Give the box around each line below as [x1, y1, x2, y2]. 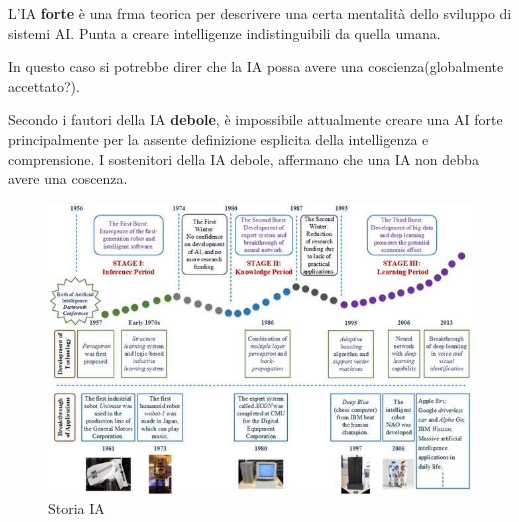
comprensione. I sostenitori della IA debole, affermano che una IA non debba [8, 148, 479, 169]
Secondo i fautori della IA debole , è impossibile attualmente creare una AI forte [8, 109, 503, 130]
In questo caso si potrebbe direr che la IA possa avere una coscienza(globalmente [8, 56, 504, 77]
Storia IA [48, 497, 105, 518]
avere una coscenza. [8, 168, 128, 189]
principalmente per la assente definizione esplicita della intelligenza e [8, 128, 429, 149]
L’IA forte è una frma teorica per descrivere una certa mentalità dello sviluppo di [8, 3, 512, 23]
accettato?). [8, 75, 80, 96]
